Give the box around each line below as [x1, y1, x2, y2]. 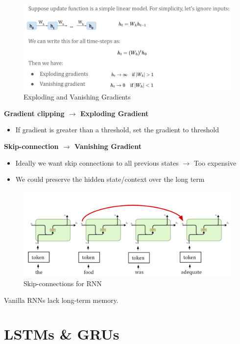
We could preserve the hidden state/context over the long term [15, 174, 205, 184]
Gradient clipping [4, 108, 65, 118]
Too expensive [193, 157, 237, 168]
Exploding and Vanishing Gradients [24, 92, 131, 102]
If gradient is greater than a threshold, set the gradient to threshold [15, 124, 219, 135]
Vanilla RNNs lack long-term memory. [4, 295, 119, 305]
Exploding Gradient [80, 108, 149, 118]
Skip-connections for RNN [24, 278, 102, 289]
